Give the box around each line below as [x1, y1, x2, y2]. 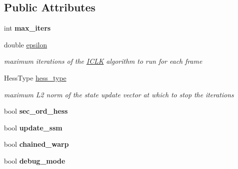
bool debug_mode [4, 155, 65, 166]
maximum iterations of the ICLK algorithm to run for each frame [4, 56, 202, 66]
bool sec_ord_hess [4, 106, 68, 116]
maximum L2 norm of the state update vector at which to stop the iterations [4, 89, 234, 99]
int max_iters [4, 23, 51, 33]
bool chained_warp [4, 139, 69, 149]
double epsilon [4, 39, 47, 49]
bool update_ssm [4, 122, 63, 132]
